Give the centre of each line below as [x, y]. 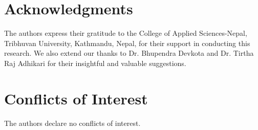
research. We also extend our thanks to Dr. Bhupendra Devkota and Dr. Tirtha [129, 53]
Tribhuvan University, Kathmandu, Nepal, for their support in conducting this [127, 43]
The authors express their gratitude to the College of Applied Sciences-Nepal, [126, 33]
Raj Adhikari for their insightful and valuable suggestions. [95, 63]
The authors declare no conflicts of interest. [72, 123]
